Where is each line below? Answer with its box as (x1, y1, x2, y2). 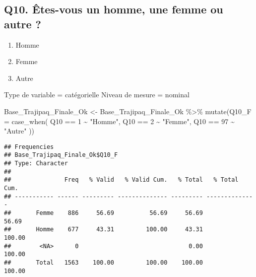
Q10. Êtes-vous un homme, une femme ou (4, 1, 223, 17)
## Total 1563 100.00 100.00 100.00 (4, 259, 203, 266)
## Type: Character (4, 160, 68, 167)
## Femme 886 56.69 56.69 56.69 (4, 209, 203, 216)
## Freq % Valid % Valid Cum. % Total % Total (4, 176, 239, 184)
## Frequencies (4, 143, 54, 150)
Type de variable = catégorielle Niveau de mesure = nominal (4, 89, 190, 100)
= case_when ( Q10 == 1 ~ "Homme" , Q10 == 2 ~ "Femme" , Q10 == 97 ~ (4, 116, 235, 126)
